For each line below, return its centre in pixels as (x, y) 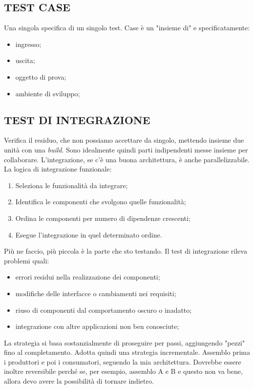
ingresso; (28, 44)
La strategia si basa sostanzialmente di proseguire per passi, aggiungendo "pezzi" (125, 342)
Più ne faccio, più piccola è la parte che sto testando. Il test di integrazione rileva (126, 251)
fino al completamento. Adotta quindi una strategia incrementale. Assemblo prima (127, 352)
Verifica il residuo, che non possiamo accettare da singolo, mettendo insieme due (124, 140)
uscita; (25, 60)
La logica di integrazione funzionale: (58, 169)
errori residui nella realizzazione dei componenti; (88, 277)
